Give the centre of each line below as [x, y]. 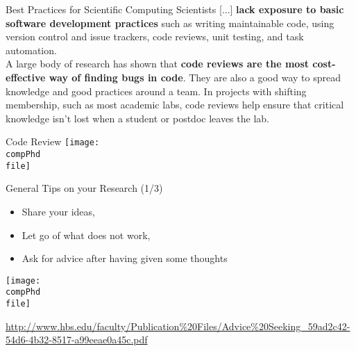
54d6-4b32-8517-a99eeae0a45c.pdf [77, 340]
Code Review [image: [53, 141]
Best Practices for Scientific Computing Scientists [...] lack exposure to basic [175, 9]
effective [26, 77]
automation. [31, 50]
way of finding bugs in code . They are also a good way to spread [195, 77]
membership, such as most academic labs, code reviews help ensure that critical [175, 105]
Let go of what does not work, [86, 235]
